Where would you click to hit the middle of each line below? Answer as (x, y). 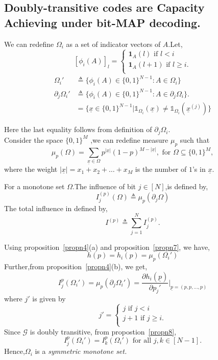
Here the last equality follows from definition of (78, 129)
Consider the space (34, 139)
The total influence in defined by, (56, 208)
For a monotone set (34, 186)
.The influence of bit (104, 186)
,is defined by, (187, 186)
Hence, (15, 351)
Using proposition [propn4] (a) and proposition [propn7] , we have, (107, 247)
